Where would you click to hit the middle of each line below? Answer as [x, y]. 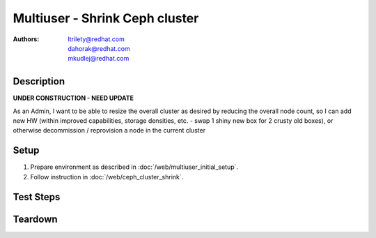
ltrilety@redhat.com [96, 39]
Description [39, 81]
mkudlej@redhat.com [99, 59]
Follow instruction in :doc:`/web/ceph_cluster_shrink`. [107, 177]
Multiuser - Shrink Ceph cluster [106, 18]
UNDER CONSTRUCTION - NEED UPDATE [73, 98]
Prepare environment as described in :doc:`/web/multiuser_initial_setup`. [134, 167]
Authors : [26, 39]
